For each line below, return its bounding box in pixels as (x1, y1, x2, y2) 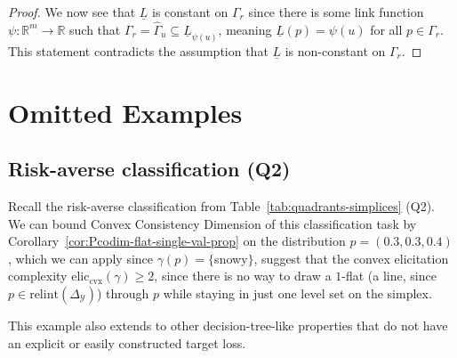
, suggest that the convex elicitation (253, 248, 449, 267)
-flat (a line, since (341, 266, 437, 285)
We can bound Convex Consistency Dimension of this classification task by (8, 214, 417, 232)
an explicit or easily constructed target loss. (8, 333, 246, 352)
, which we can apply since (8, 248, 154, 267)
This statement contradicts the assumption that (8, 41, 269, 60)
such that (69, 20, 121, 38)
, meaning (218, 20, 272, 38)
